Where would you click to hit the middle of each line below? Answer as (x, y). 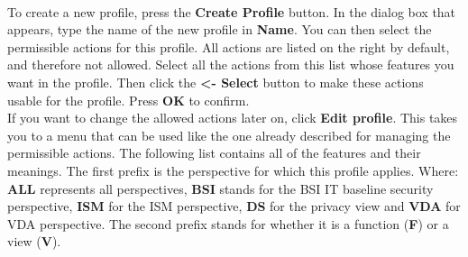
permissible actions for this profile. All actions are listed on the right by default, (229, 46)
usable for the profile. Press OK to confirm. (128, 100)
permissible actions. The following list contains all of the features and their (214, 153)
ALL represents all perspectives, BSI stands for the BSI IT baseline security (220, 188)
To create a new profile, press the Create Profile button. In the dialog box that (232, 11)
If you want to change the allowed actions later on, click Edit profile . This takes (233, 118)
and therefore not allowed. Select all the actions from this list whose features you (231, 64)
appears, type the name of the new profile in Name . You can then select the (220, 29)
